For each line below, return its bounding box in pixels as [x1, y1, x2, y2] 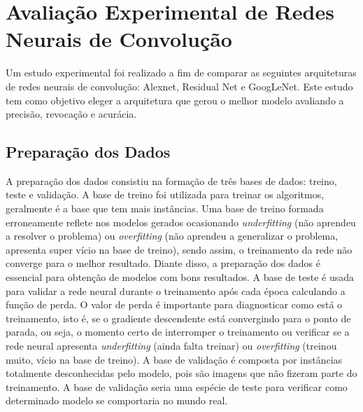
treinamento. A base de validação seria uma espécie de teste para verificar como [6, 379, 348, 394]
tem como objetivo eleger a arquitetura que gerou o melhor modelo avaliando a [6, 92, 344, 107]
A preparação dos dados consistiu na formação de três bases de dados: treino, [6, 173, 337, 188]
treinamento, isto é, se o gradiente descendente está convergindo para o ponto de [6, 310, 351, 325]
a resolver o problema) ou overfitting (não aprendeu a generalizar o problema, [6, 228, 339, 243]
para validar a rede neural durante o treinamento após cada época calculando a [6, 283, 346, 298]
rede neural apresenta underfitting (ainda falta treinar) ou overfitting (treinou [6, 338, 337, 353]
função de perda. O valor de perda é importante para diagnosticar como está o [6, 297, 343, 312]
